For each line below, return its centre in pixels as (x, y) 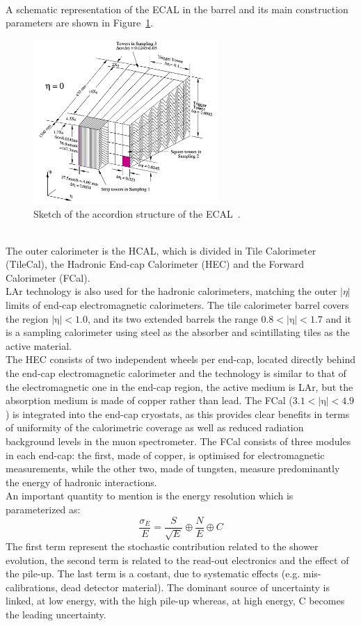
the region (27, 318)
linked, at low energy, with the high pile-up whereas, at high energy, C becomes (175, 601)
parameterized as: (43, 509)
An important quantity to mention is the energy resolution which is (150, 496)
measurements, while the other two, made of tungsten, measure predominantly (173, 468)
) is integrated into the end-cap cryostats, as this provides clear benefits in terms (178, 414)
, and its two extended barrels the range (173, 318)
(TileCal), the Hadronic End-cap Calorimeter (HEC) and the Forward (155, 264)
